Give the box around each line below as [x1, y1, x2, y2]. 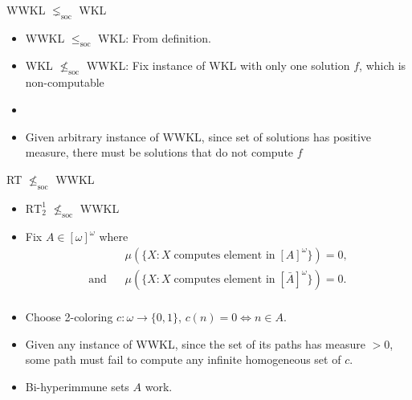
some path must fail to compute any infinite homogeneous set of [25, 351, 341, 368]
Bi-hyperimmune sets [25, 378, 129, 394]
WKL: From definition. [98, 29, 211, 46]
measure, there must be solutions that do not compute [25, 144, 294, 161]
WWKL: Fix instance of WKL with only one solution [86, 56, 350, 73]
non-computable [25, 74, 104, 91]
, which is [359, 56, 406, 73]
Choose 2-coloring [25, 308, 113, 325]
